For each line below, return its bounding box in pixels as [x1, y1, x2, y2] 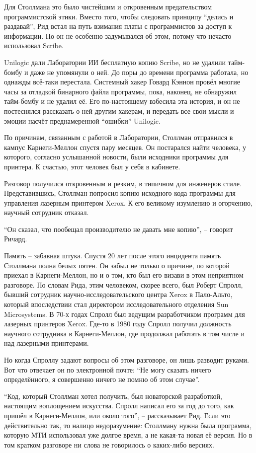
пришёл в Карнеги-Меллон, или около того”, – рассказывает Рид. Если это [4, 410, 231, 420]
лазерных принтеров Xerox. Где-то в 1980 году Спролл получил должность [4, 318, 232, 329]
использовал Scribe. [4, 40, 64, 51]
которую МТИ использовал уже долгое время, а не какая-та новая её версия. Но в [4, 430, 253, 440]
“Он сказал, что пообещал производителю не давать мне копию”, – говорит [4, 224, 233, 234]
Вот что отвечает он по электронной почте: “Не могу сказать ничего [4, 364, 211, 375]
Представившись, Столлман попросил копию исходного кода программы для [4, 188, 236, 198]
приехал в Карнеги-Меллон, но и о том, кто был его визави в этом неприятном [4, 270, 244, 280]
